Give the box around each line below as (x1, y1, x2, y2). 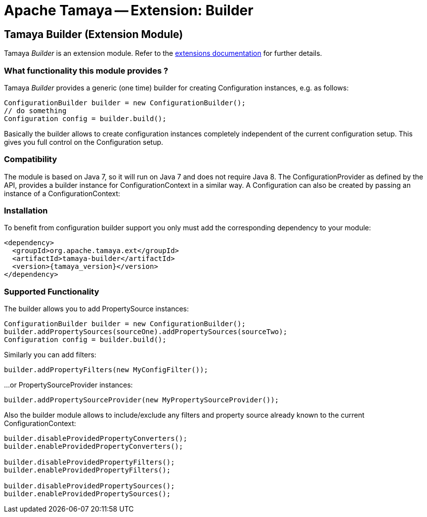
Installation (4, 206, 48, 216)
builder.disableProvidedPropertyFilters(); (4, 458, 175, 467)
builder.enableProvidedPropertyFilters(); (4, 466, 171, 474)
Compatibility (4, 154, 57, 165)
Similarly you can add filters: (4, 350, 96, 359)
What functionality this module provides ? (4, 65, 169, 76)
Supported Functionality (4, 286, 99, 297)
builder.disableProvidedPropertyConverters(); (4, 434, 187, 443)
